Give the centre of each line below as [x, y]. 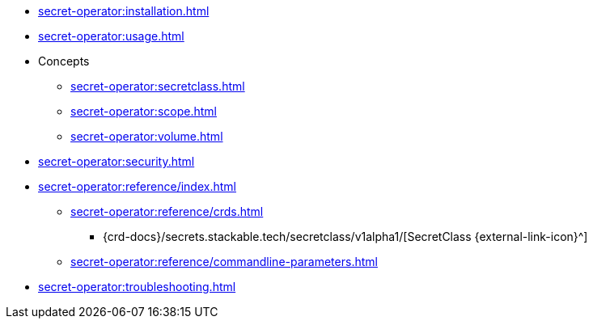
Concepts [64, 61]
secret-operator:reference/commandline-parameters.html [224, 262]
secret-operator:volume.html [147, 136]
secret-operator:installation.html [124, 11]
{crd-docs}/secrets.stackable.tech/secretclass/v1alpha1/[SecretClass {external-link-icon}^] [345, 236]
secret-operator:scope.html [144, 111]
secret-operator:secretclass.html [158, 86]
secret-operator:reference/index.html [137, 186]
